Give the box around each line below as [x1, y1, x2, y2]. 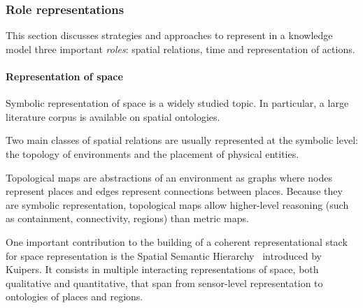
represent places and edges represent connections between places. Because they [6, 184, 343, 198]
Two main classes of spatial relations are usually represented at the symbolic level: [6, 133, 358, 147]
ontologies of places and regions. [6, 289, 143, 304]
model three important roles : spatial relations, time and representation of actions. [6, 41, 355, 56]
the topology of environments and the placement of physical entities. [6, 146, 299, 161]
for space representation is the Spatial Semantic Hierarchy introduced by [6, 248, 322, 263]
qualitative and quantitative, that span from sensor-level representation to [6, 275, 323, 290]
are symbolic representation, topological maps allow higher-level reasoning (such [6, 197, 349, 212]
